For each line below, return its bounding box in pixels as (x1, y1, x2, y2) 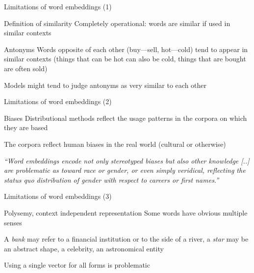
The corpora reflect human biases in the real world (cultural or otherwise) (4, 138, 226, 149)
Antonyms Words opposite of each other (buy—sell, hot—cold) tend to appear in (4, 44, 248, 54)
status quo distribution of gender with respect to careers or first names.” (4, 174, 219, 185)
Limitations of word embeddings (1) (4, 1, 112, 11)
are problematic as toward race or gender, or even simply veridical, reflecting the (4, 165, 246, 175)
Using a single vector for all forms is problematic (4, 260, 150, 270)
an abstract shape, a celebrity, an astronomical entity (4, 243, 164, 253)
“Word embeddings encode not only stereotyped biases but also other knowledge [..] (4, 155, 250, 165)
